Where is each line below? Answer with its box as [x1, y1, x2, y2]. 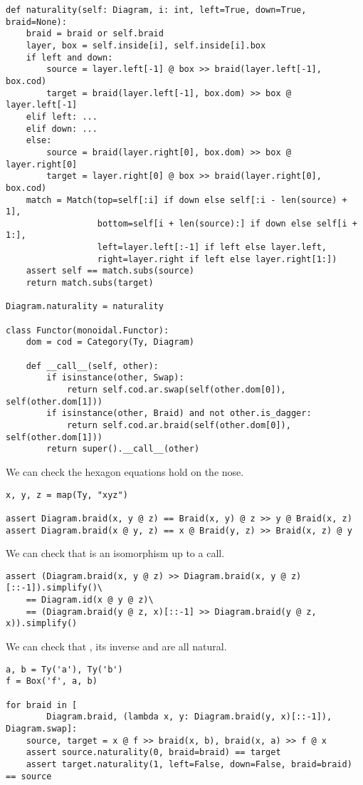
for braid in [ [6, 700, 78, 710]
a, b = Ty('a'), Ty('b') [6, 664, 123, 675]
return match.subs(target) [26, 278, 154, 288]
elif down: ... [26, 123, 98, 134]
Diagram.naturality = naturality [6, 301, 164, 312]
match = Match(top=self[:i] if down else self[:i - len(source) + [26, 194, 347, 205]
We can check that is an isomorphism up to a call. [6, 546, 225, 561]
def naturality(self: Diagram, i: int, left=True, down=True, [6, 5, 307, 15]
